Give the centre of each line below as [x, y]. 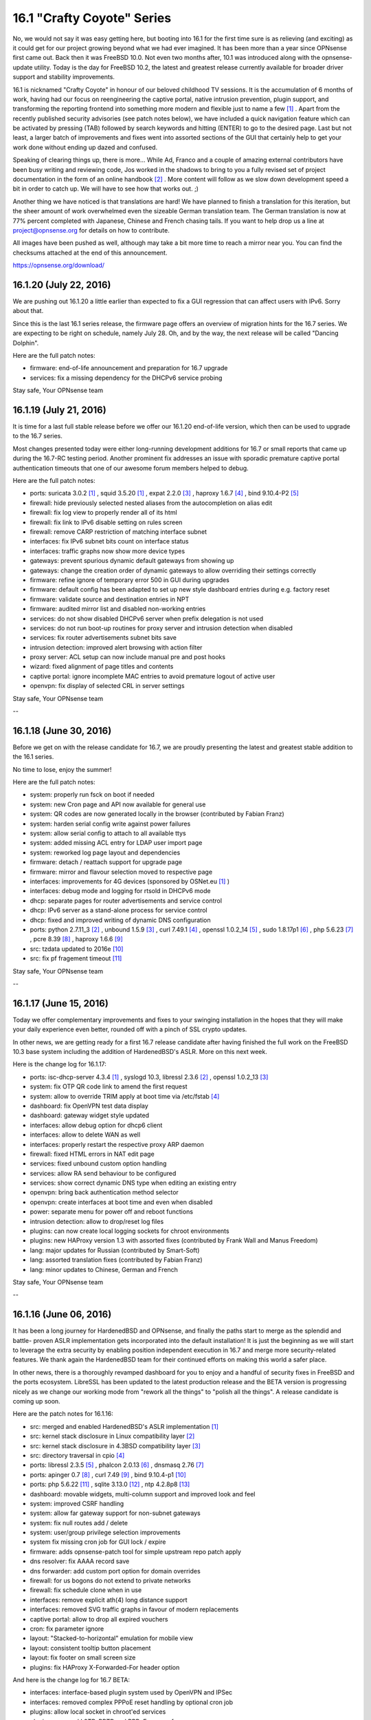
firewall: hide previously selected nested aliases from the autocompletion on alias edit [151, 503]
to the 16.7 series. [38, 436]
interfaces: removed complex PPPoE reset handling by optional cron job [132, 1702]
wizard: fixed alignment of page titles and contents [102, 667]
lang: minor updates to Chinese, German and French [104, 1269]
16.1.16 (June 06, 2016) [62, 1314]
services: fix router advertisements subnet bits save [103, 638]
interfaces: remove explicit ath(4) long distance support [109, 1600]
